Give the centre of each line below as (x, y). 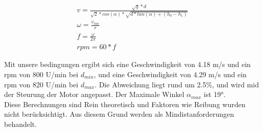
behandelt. (21, 124)
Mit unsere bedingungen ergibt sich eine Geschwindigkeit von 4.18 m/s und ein (127, 64)
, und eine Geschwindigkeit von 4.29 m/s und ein (170, 74)
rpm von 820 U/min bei (41, 84)
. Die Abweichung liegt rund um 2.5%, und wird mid (177, 84)
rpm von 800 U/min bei (41, 74)
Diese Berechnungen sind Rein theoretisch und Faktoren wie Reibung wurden (125, 104)
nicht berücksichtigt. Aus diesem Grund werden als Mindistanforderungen (119, 114)
